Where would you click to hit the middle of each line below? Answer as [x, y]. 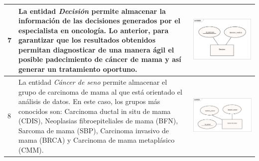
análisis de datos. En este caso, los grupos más [89, 101]
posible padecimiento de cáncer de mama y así [100, 59]
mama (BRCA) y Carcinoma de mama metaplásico [97, 140]
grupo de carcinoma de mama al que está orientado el [100, 91]
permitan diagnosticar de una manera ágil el [96, 49]
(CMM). [31, 150]
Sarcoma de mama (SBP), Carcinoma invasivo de [94, 130]
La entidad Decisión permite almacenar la [92, 11]
